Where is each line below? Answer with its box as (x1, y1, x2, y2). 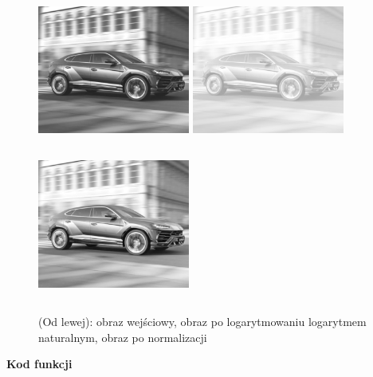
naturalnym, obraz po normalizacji (38, 328, 207, 345)
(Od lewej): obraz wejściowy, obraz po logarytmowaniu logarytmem (38, 313, 367, 330)
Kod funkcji (6, 355, 73, 372)
